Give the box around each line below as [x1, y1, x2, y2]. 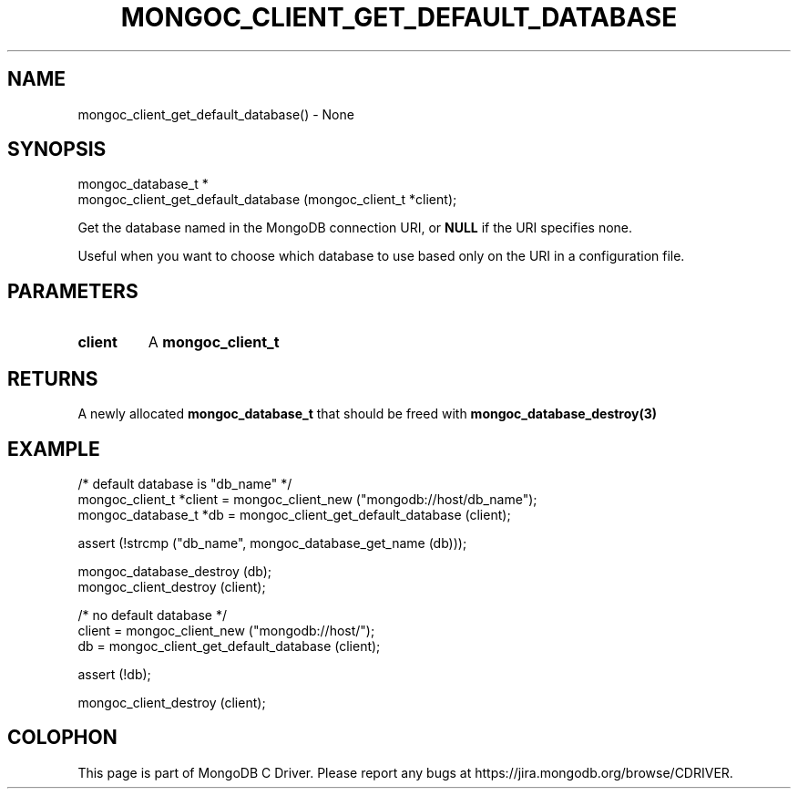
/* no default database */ [77, 606, 228, 623]
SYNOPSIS [7, 138, 107, 161]
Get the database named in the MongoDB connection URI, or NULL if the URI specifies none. [77, 220, 633, 236]
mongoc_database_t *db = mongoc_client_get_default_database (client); [77, 506, 511, 522]
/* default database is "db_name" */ [77, 475, 292, 491]
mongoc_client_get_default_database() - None [77, 106, 354, 122]
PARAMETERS [7, 279, 138, 303]
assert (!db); [77, 666, 151, 682]
